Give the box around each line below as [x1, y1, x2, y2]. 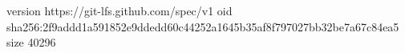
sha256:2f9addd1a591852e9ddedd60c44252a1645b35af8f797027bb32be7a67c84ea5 [6, 18, 399, 35]
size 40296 [6, 34, 56, 51]
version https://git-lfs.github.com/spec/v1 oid [6, 2, 233, 18]
